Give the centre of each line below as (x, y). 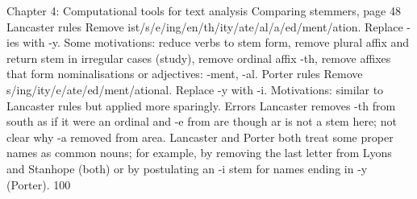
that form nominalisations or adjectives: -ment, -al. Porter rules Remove (185, 74)
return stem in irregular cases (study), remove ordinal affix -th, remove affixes (199, 58)
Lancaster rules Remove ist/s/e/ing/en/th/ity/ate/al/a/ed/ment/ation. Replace (205, 26)
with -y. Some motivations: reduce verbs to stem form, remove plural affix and (216, 42)
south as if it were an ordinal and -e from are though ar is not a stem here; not (202, 121)
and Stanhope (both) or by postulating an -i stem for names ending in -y (187, 168)
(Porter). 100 (39, 184)
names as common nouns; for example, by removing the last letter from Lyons (199, 153)
